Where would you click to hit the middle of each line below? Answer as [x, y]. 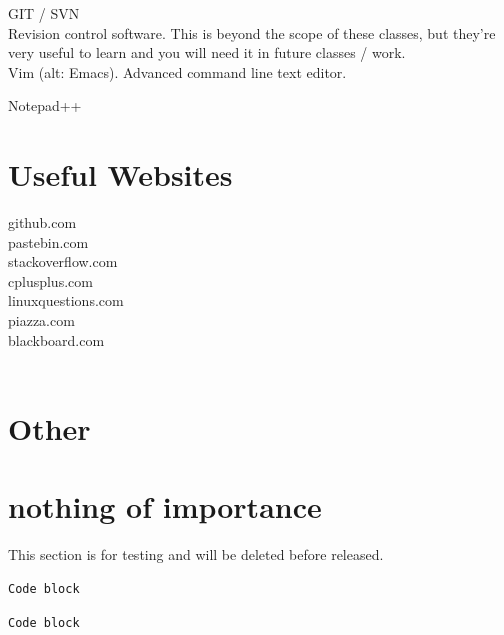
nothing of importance [165, 506]
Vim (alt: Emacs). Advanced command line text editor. [177, 71]
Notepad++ [45, 105]
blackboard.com [56, 339]
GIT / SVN [44, 13]
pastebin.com [48, 241]
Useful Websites [120, 174]
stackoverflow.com [63, 261]
